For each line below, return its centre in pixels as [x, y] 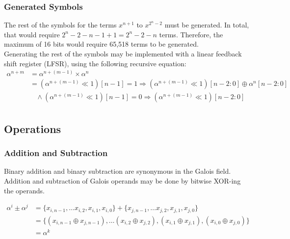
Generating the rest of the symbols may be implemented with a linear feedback [123, 53]
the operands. [24, 190]
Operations [33, 128]
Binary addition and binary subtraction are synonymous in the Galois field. [118, 171]
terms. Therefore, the [191, 34]
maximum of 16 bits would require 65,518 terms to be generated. [101, 44]
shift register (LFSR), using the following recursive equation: [95, 63]
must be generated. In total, [207, 25]
